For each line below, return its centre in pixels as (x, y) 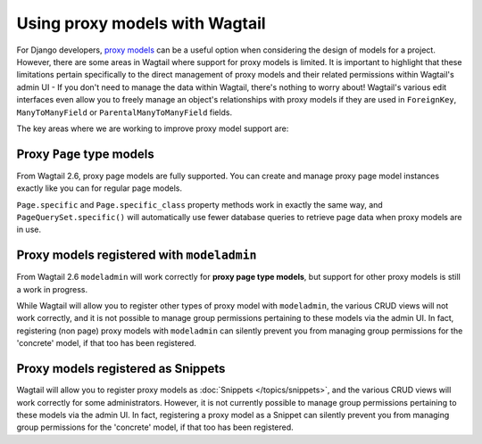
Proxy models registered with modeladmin (137, 255)
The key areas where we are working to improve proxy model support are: (153, 128)
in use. (29, 230)
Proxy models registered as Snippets (121, 369)
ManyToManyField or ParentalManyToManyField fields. (124, 112)
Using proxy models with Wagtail (141, 23)
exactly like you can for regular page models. (100, 188)
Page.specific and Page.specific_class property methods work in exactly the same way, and (199, 204)
